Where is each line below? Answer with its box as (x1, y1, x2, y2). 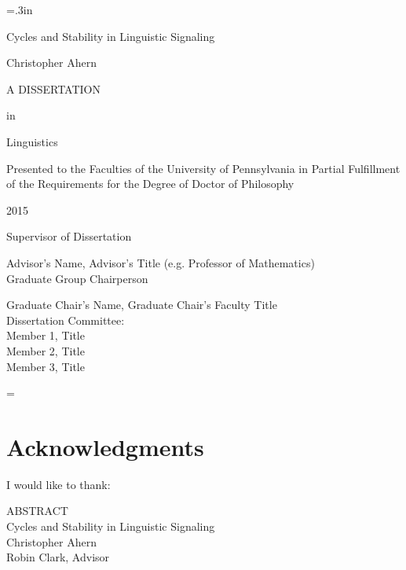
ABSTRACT (6, 502, 68, 519)
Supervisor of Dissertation (6, 228, 132, 245)
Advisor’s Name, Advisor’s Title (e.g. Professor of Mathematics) (6, 254, 315, 270)
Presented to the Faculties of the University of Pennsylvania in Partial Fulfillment (6, 160, 401, 176)
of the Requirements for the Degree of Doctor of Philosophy (6, 175, 294, 192)
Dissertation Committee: (6, 311, 125, 328)
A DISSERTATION (6, 80, 101, 97)
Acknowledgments (6, 430, 204, 462)
